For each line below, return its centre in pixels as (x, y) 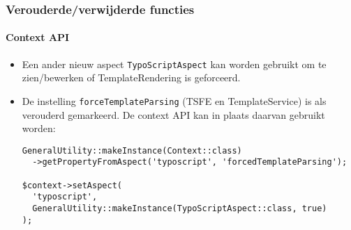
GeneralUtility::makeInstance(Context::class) (132, 150)
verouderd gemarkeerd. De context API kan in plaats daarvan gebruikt (173, 114)
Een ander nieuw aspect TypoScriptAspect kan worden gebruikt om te (174, 64)
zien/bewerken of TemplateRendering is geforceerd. (131, 77)
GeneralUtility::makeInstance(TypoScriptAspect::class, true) (180, 209)
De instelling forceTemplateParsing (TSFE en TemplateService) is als (174, 100)
